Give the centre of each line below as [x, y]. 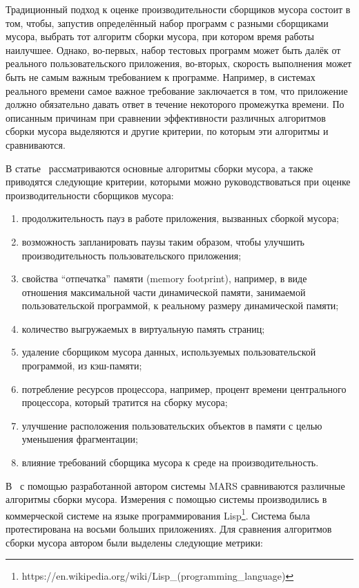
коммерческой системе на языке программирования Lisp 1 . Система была [158, 514]
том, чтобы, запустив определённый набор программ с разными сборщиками [167, 22]
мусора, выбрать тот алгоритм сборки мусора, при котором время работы [160, 36]
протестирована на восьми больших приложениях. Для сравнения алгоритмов [169, 529]
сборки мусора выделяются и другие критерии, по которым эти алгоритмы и [167, 131]
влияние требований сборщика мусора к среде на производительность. [170, 462]
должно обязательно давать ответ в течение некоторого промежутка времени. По [175, 104]
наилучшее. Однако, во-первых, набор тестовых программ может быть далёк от [173, 49]
